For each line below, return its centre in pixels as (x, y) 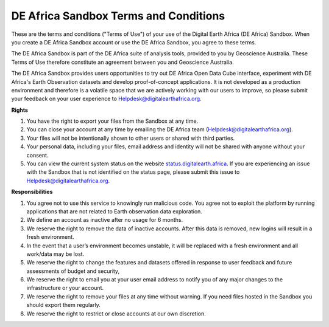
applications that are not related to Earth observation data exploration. (114, 211)
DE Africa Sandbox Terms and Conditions (118, 16)
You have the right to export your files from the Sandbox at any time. (112, 121)
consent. (37, 155)
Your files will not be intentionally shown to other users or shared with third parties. (131, 138)
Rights (20, 110)
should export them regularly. (63, 305)
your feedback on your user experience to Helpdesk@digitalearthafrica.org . (106, 99)
